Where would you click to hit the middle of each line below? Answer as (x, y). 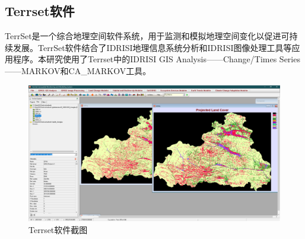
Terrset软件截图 (58, 229)
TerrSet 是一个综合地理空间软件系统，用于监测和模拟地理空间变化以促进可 (147, 36)
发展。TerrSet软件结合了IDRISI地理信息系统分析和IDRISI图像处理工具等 (152, 47)
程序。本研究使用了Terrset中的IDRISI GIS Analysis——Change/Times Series (156, 59)
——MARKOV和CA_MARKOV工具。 (78, 70)
